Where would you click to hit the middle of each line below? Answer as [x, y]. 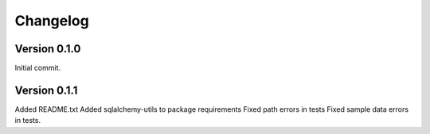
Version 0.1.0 [48, 49]
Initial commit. [38, 68]
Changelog [52, 21]
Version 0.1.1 [46, 90]
